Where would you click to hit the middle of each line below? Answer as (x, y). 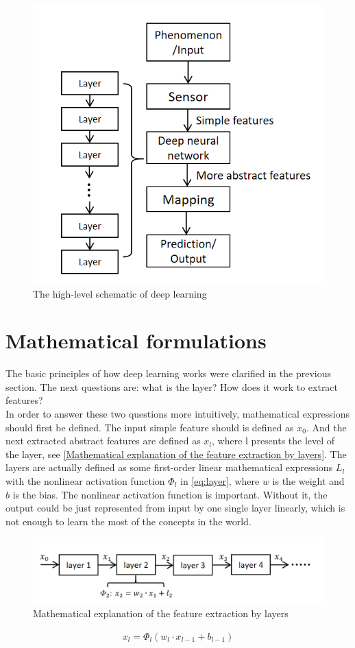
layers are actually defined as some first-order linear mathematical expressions (169, 467)
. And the (326, 427)
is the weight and (308, 481)
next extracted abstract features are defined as (103, 441)
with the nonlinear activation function (85, 481)
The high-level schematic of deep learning (120, 293)
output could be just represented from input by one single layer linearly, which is (175, 508)
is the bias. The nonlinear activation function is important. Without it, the (170, 494)
